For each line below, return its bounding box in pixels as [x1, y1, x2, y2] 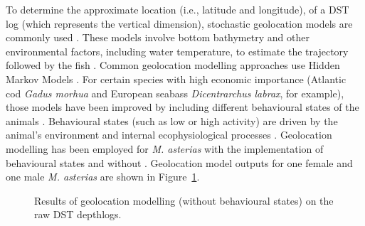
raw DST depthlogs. [34, 207, 122, 222]
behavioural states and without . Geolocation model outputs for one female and [6, 155, 353, 170]
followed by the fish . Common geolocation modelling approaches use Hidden [6, 58, 340, 72]
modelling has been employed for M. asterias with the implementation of [6, 141, 324, 156]
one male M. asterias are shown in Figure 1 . [6, 169, 200, 184]
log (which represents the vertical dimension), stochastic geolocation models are [6, 16, 353, 31]
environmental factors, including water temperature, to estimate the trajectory [6, 43, 349, 58]
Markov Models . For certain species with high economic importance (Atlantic [6, 71, 347, 86]
